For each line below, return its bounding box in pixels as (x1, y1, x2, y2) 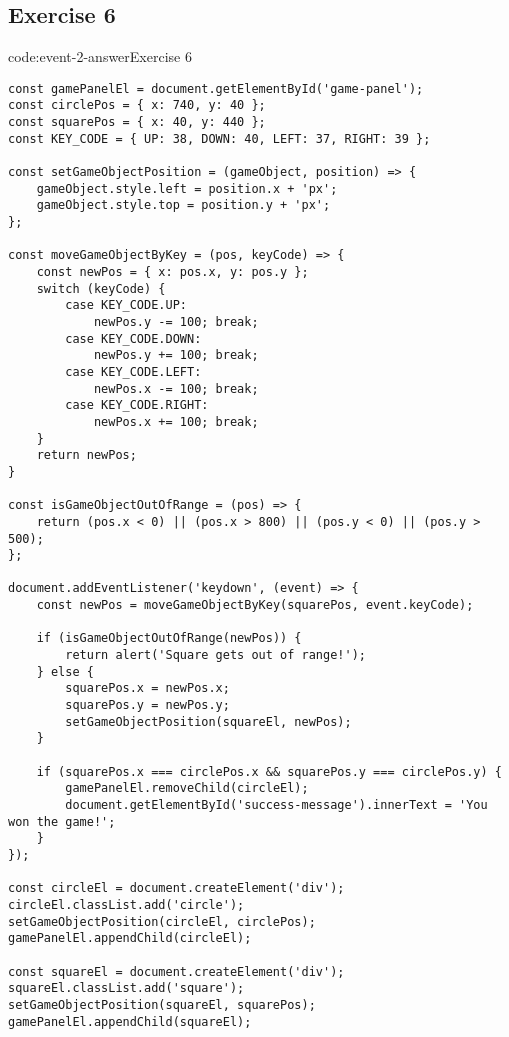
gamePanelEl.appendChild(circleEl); (8, 931, 252, 946)
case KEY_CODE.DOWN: (65, 331, 202, 346)
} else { (36, 664, 94, 679)
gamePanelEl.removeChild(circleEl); (65, 781, 309, 796)
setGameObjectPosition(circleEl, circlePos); (8, 914, 316, 929)
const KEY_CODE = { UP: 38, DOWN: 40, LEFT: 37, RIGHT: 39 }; (8, 131, 431, 146)
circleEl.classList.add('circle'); (8, 897, 245, 912)
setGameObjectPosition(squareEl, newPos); (65, 714, 352, 729)
